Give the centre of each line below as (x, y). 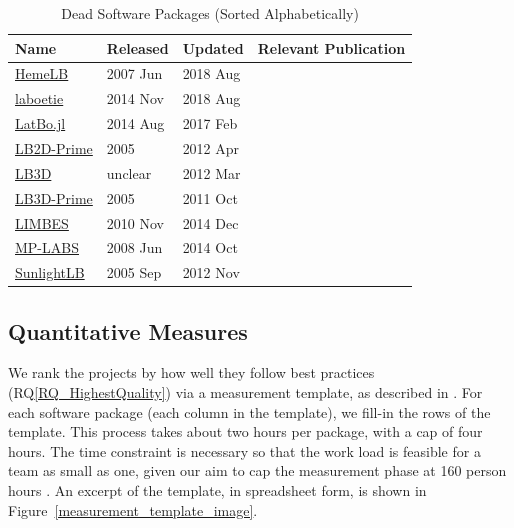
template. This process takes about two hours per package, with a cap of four (245, 431)
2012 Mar (211, 172)
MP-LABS (47, 247)
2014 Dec (210, 222)
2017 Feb (210, 123)
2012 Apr (211, 147)
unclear (129, 172)
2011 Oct (210, 197)
